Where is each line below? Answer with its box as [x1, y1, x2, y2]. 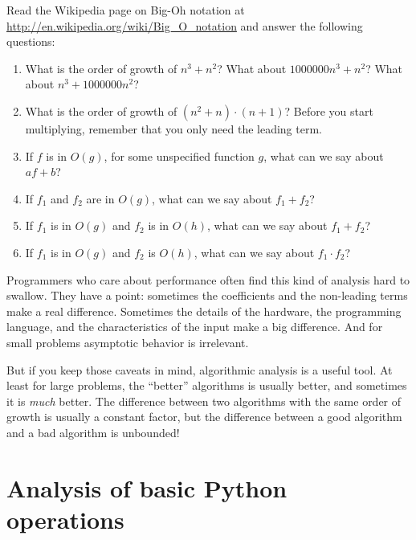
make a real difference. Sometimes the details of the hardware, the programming [6, 302, 402, 319]
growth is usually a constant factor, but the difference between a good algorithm [6, 408, 402, 425]
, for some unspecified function [104, 147, 255, 164]
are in [86, 190, 115, 207]
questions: [6, 33, 55, 50]
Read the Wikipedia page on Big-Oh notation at [6, 2, 245, 18]
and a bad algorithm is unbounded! [6, 423, 180, 440]
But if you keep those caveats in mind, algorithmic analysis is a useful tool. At [6, 361, 393, 378]
